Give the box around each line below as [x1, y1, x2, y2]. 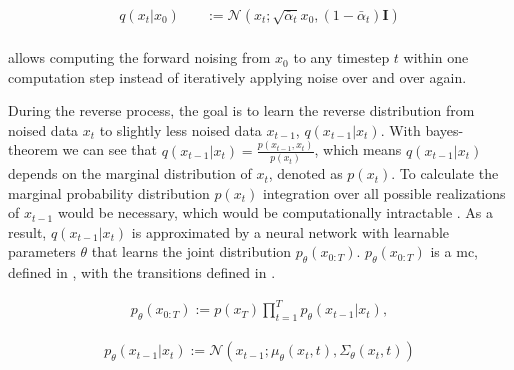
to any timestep [293, 47, 390, 68]
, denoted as [268, 163, 343, 184]
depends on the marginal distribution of [8, 163, 252, 184]
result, [8, 221, 47, 242]
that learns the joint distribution [91, 241, 292, 262]
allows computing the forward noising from [8, 47, 271, 68]
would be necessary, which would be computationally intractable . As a [57, 202, 494, 223]
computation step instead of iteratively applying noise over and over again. [8, 66, 467, 87]
